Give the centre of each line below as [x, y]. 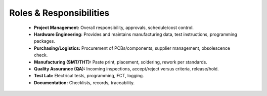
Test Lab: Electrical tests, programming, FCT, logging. [89, 76]
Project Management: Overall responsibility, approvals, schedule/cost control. [114, 28]
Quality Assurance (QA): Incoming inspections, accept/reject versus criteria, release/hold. [126, 68]
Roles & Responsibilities [59, 13]
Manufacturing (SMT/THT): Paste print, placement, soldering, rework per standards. [121, 62]
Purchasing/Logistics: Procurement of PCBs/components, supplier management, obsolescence [132, 48]
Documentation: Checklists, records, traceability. [84, 82]
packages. [44, 41]
